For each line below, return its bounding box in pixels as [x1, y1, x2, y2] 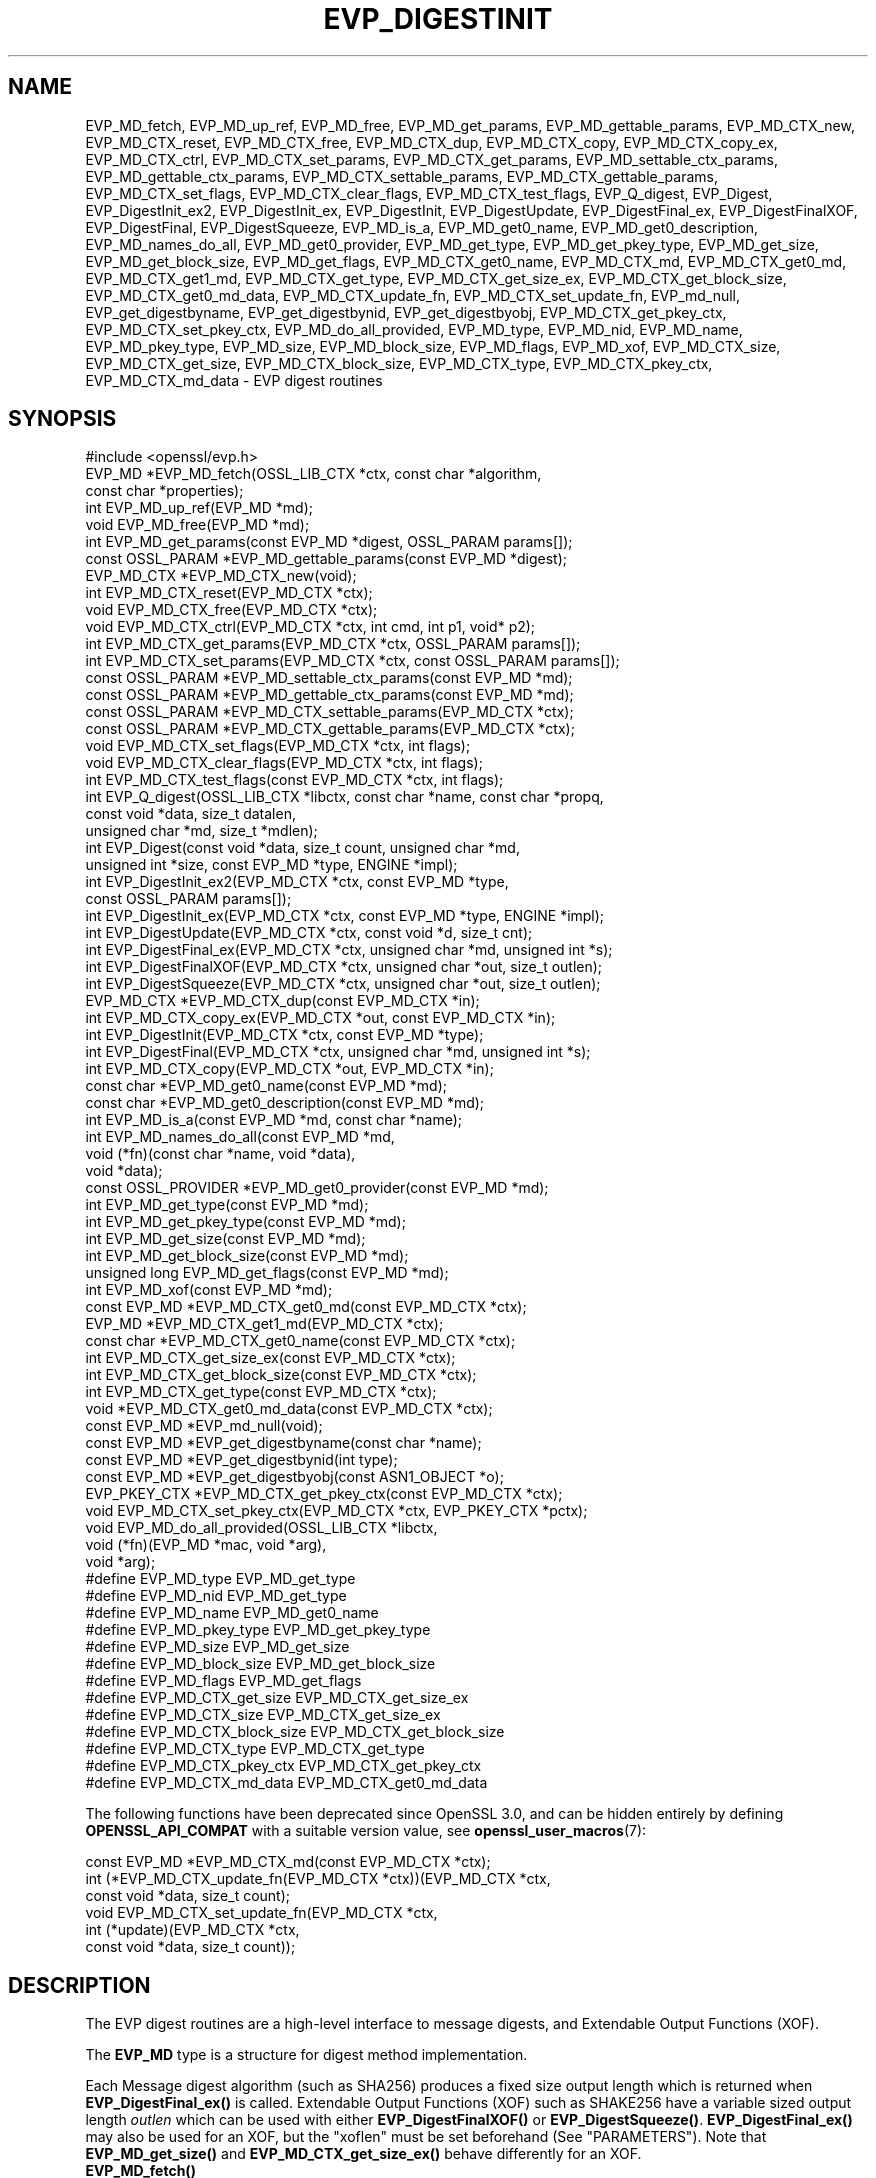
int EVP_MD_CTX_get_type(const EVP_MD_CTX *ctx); [85, 1383, 437, 1401]
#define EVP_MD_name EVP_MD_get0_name [85, 1604, 379, 1622]
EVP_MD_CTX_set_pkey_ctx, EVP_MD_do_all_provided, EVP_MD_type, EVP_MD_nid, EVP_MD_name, [85, 320, 743, 338]
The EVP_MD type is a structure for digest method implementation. [85, 2046, 528, 2064]
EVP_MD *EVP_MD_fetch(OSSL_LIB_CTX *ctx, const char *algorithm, [85, 465, 542, 483]
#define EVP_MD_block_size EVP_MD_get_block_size [85, 1655, 436, 1673]
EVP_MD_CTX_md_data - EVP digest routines [85, 371, 383, 389]
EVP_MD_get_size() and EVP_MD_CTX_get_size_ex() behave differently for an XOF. [85, 2145, 642, 2163]
